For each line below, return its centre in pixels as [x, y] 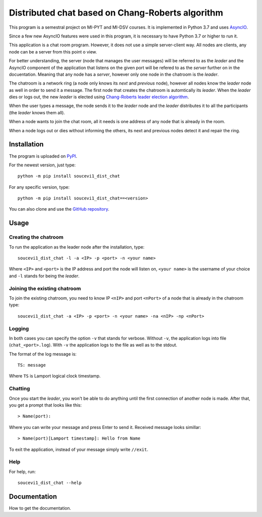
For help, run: [22, 471]
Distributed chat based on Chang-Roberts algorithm [116, 13]
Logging [19, 328]
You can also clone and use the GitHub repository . [59, 209]
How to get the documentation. [40, 508]
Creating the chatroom [36, 237]
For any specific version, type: [39, 187]
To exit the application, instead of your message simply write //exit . [79, 449]
